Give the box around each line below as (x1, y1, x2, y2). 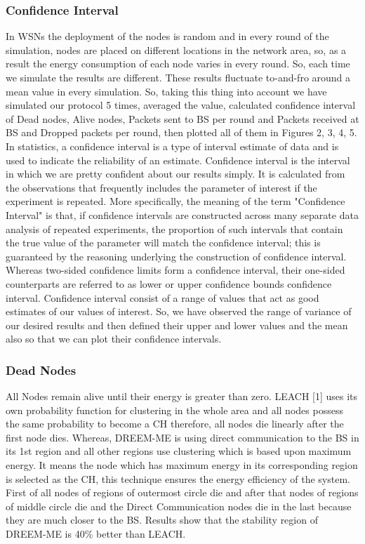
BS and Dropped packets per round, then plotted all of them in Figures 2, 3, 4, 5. (6, 125, 357, 140)
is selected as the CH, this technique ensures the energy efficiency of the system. (6, 471, 350, 486)
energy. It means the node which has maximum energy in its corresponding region (6, 458, 358, 472)
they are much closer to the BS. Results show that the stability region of (6, 512, 318, 527)
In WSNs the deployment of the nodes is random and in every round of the (6, 29, 329, 44)
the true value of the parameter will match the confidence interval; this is (6, 235, 321, 250)
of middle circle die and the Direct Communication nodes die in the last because (6, 498, 352, 513)
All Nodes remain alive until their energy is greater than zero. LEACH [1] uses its (6, 389, 358, 404)
